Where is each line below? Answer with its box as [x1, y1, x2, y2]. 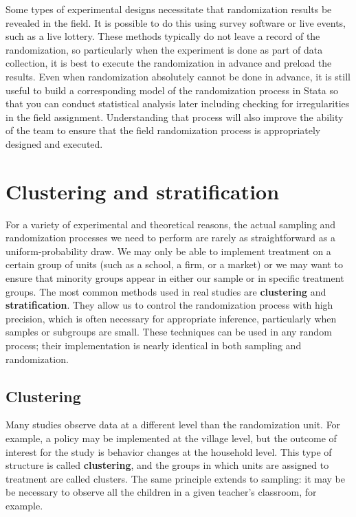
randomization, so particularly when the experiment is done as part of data [5, 42, 323, 56]
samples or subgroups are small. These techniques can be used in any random [5, 324, 332, 339]
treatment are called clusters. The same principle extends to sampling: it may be [5, 471, 345, 485]
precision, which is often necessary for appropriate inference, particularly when [5, 311, 337, 325]
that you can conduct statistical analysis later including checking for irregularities [5, 96, 350, 111]
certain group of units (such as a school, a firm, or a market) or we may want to [5, 257, 343, 272]
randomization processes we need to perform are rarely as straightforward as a [5, 230, 335, 245]
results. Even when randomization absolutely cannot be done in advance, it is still [5, 69, 351, 83]
